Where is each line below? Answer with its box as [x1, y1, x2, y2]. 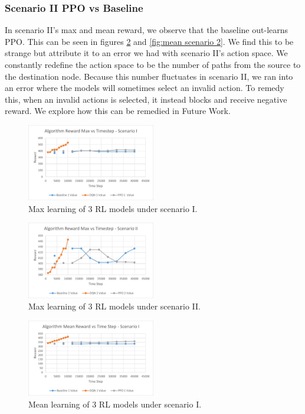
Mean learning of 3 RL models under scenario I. [28, 397, 202, 410]
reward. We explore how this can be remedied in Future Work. [5, 105, 231, 117]
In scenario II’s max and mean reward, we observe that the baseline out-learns [5, 24, 288, 36]
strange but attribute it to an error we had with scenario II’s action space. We [5, 47, 288, 59]
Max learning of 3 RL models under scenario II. [28, 300, 201, 312]
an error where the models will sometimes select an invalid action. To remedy [5, 82, 284, 94]
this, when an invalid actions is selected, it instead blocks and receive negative [5, 93, 287, 105]
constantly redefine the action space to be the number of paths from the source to [5, 58, 301, 70]
